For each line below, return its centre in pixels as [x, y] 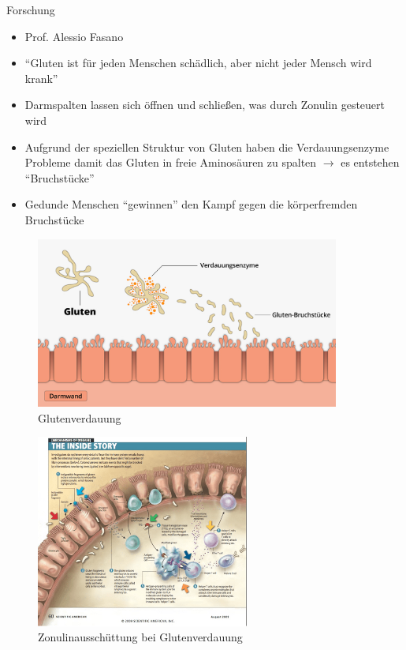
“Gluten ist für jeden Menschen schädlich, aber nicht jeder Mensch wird [198, 63]
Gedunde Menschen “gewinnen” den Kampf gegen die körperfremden [191, 204]
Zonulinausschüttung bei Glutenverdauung [140, 637]
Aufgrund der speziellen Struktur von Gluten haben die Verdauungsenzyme [207, 147]
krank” [41, 78]
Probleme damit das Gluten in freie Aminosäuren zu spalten [171, 162]
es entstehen [370, 162]
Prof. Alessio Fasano [74, 36]
